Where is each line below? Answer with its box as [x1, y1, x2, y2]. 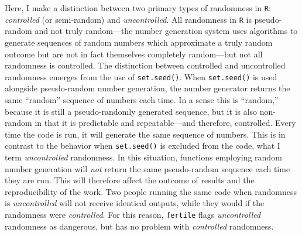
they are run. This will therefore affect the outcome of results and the [5, 174, 255, 186]
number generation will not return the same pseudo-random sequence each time [5, 162, 290, 175]
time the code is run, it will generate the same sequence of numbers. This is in [5, 128, 286, 140]
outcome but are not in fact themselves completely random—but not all [5, 47, 263, 60]
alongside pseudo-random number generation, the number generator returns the [5, 82, 290, 94]
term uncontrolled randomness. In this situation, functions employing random [5, 151, 282, 163]
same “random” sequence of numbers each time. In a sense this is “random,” [5, 93, 279, 105]
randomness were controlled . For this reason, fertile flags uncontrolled [5, 208, 261, 220]
